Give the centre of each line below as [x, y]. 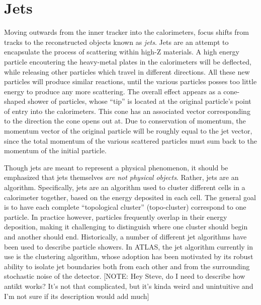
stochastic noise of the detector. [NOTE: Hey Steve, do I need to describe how [125, 276]
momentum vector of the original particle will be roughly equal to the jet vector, [128, 131]
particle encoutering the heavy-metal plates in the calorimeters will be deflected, [128, 61]
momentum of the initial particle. [55, 150]
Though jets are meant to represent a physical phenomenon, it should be [116, 167]
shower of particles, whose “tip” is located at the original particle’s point [140, 101]
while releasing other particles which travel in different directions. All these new [127, 71]
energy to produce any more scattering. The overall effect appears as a [113, 91]
